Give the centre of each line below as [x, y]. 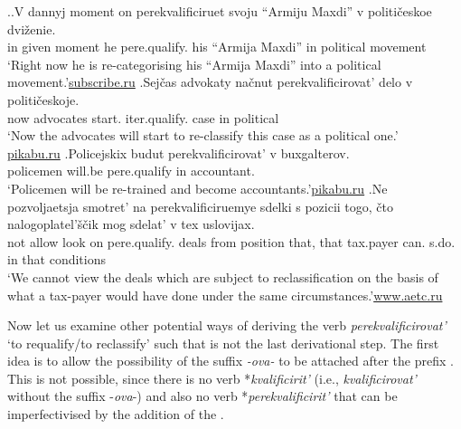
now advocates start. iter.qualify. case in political [143, 117]
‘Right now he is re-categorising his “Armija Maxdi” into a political [194, 64]
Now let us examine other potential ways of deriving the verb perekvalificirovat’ [227, 325]
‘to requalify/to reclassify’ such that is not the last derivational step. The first [223, 343]
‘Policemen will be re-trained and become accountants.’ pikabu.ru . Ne [198, 188]
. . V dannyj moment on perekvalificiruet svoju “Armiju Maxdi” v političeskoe [220, 11]
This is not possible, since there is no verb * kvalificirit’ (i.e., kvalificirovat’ [212, 378]
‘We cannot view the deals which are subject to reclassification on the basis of [223, 276]
